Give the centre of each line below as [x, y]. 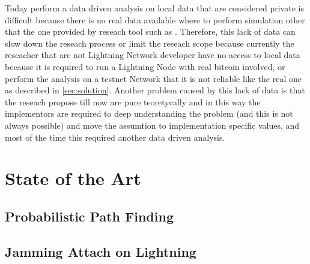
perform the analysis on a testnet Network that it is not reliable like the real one [153, 78]
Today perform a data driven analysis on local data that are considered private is [154, 8]
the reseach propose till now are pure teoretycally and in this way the [133, 101]
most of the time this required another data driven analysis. [115, 137]
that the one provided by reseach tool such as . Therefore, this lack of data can [150, 31]
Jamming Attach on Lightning [101, 251]
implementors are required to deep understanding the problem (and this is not [149, 113]
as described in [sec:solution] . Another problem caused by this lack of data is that [155, 90]
